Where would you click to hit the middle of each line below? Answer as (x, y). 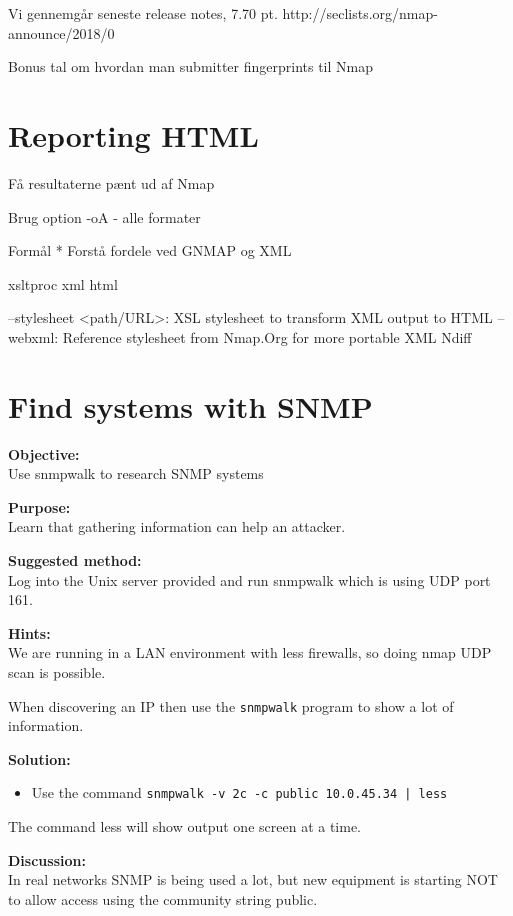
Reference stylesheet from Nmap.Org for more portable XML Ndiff (267, 336)
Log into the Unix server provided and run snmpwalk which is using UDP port (249, 579)
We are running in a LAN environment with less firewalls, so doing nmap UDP (250, 652)
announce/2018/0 (61, 32)
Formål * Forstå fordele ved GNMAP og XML (150, 250)
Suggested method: (75, 559)
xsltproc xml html (63, 283)
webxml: (33, 336)
